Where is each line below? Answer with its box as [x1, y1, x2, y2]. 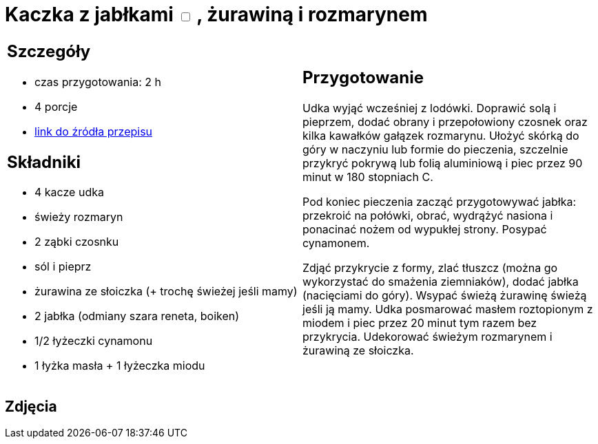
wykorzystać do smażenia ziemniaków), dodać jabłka [302, 275, 579, 289]
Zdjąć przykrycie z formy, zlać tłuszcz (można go [302, 261, 558, 275]
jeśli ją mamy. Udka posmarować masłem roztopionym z [302, 302, 593, 317]
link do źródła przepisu [34, 124, 153, 138]
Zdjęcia [5, 397, 57, 415]
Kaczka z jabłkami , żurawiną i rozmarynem [5, 3, 428, 26]
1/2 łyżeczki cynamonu [34, 334, 153, 348]
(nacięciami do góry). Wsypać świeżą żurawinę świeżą [302, 288, 587, 303]
